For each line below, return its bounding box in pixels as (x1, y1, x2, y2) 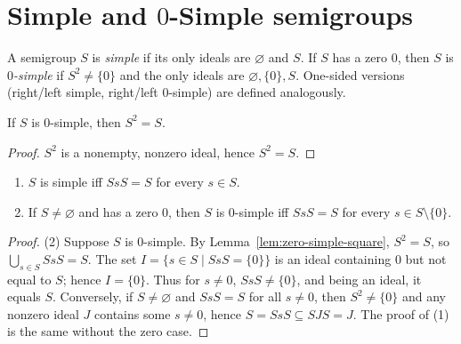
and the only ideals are (119, 65, 245, 84)
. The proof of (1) (352, 304, 449, 323)
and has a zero (78, 202, 158, 220)
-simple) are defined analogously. (168, 83, 346, 101)
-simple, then (50, 112, 121, 131)
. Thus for (145, 269, 200, 288)
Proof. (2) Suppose (7, 232, 109, 251)
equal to (7, 269, 52, 288)
